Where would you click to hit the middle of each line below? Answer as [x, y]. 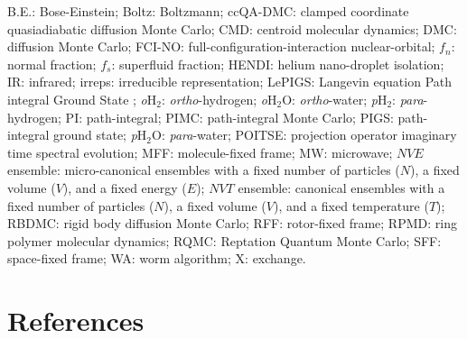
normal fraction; [52, 64]
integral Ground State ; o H [82, 99]
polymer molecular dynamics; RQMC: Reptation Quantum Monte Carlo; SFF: [224, 240]
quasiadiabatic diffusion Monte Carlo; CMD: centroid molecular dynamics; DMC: [232, 28]
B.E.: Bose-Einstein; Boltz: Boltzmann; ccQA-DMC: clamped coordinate [208, 11]
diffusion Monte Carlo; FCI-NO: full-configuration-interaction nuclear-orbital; [221, 46]
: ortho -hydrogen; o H [219, 99]
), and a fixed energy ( [125, 187]
